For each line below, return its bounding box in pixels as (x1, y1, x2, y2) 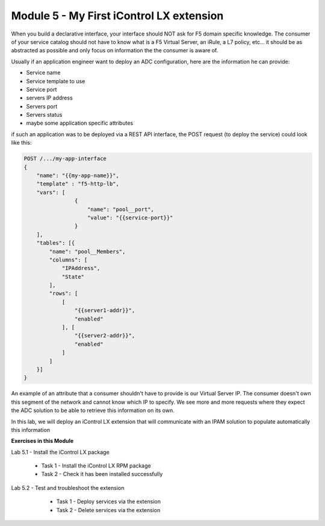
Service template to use (26, 77, 85, 84)
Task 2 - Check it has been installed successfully (41, 471, 163, 478)
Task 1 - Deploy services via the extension (56, 498, 161, 506)
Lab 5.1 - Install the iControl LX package (11, 448, 110, 456)
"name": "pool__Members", (49, 248, 126, 255)
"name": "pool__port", (87, 205, 155, 213)
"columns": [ (49, 256, 88, 263)
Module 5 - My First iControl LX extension (11, 9, 224, 22)
